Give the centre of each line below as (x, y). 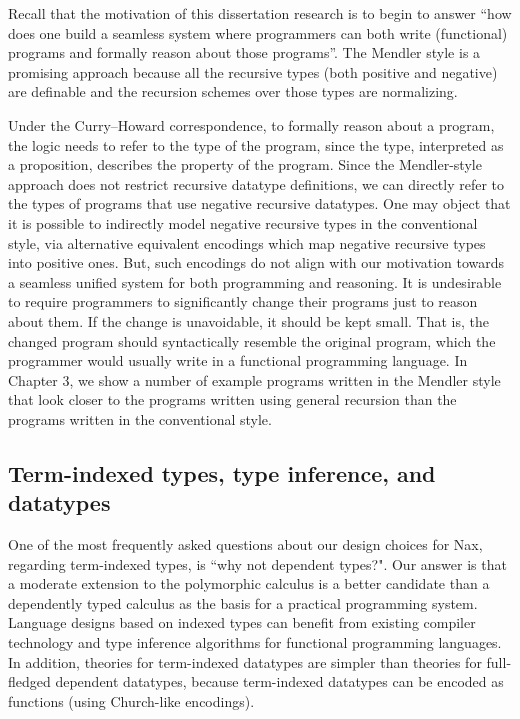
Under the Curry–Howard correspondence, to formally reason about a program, (251, 124)
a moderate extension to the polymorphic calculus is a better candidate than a (249, 583)
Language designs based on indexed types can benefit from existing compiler (242, 622)
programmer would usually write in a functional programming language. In (238, 360)
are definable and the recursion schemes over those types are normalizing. (233, 91)
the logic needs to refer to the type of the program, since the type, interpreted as (256, 144)
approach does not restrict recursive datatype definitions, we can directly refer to (256, 183)
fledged (29, 681)
